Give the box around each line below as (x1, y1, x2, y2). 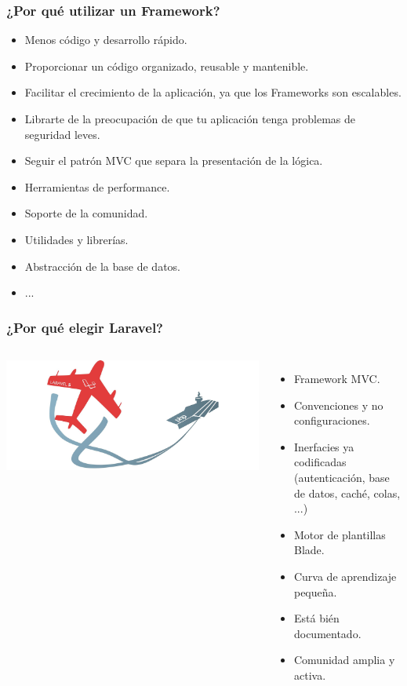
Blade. (293, 542, 325, 558)
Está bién (293, 610, 340, 626)
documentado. (293, 625, 362, 641)
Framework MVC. (293, 370, 380, 386)
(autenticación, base (293, 469, 390, 485)
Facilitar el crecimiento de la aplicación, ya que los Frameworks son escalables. (24, 84, 402, 100)
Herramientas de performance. (24, 178, 170, 195)
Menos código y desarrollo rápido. (24, 31, 187, 48)
